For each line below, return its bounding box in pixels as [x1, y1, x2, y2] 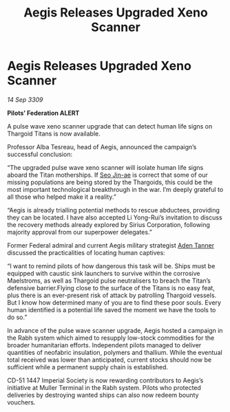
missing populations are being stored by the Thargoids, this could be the [7, 177, 213, 186]
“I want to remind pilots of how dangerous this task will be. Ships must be [7, 261, 216, 270]
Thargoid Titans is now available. [7, 129, 101, 138]
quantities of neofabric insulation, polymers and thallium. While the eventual [7, 348, 222, 356]
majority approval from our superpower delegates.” [7, 228, 153, 236]
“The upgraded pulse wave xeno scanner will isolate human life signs [7, 163, 204, 171]
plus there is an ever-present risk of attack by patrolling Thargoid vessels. [7, 291, 217, 299]
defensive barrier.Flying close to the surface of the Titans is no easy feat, [7, 283, 215, 292]
